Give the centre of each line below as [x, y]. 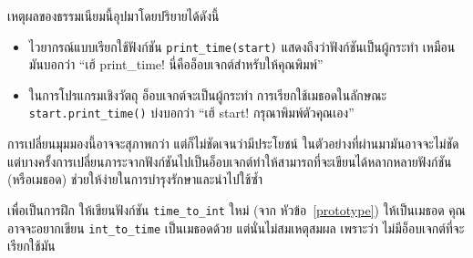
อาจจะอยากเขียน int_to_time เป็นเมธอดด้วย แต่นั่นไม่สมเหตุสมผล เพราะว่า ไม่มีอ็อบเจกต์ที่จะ [236, 227]
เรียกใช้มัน [31, 246]
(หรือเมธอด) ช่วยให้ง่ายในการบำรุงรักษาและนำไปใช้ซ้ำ [135, 179]
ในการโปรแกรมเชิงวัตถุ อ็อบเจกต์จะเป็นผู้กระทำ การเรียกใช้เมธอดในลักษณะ [208, 94]
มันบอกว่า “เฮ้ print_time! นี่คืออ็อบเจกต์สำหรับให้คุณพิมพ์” [176, 64]
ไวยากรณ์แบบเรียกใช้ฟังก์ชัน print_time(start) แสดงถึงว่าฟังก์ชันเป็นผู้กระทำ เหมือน [242, 46]
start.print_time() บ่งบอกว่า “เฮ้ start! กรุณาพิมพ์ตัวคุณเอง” [191, 113]
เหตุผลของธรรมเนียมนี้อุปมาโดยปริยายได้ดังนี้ [113, 15]
